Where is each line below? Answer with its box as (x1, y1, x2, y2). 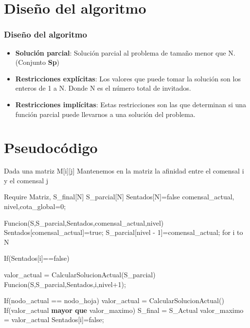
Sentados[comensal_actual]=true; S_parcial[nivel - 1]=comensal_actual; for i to (4, 227, 243, 237)
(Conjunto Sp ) (15, 57, 60, 67)
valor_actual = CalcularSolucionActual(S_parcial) (4, 270, 156, 280)
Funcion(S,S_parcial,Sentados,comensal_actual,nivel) (4, 217, 164, 228)
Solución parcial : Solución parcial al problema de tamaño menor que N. (15, 47, 235, 58)
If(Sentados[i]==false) (4, 253, 70, 263)
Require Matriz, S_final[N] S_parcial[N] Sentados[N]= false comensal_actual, (4, 192, 234, 202)
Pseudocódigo (4, 137, 98, 157)
